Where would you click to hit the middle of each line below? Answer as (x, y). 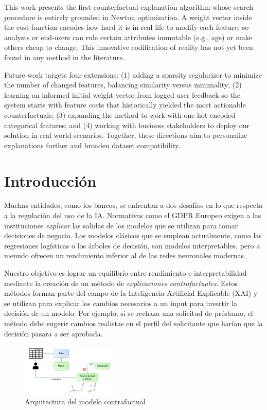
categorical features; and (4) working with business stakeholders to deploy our (127, 125)
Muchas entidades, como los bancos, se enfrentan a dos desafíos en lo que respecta (133, 205)
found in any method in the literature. (65, 57)
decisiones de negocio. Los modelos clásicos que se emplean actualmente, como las (133, 235)
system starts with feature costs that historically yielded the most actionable (125, 105)
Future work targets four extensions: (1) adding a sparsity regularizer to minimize (133, 74)
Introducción (50, 180)
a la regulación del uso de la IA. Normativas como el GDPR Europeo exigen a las (133, 215)
